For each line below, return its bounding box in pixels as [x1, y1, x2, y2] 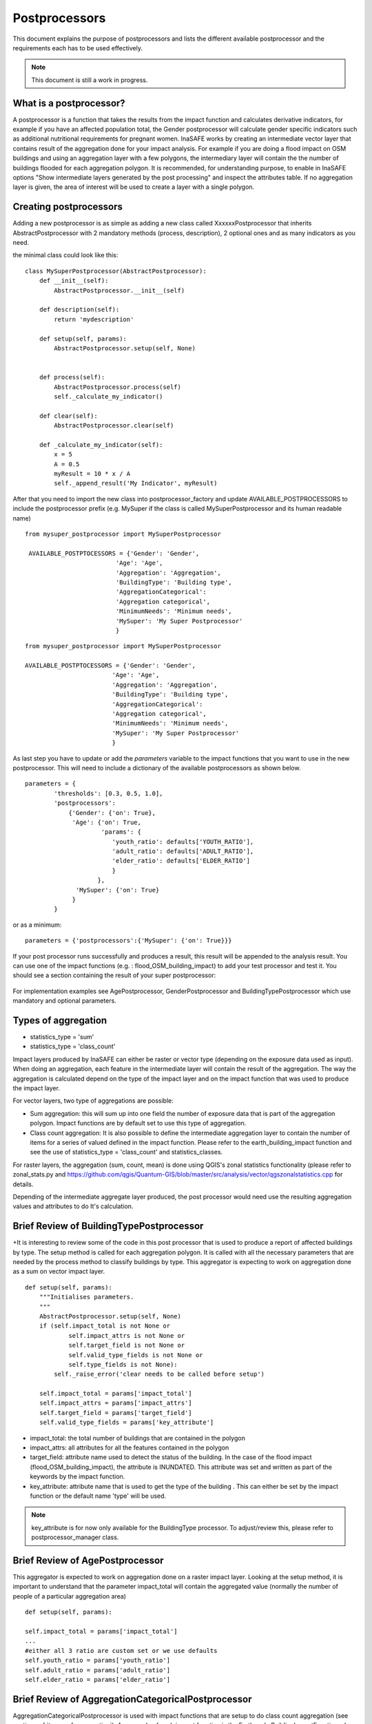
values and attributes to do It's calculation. [12, 1202, 134, 1210]
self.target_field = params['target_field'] [39, 1409, 192, 1416]
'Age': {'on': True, [72, 818, 141, 826]
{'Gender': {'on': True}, [68, 809, 156, 816]
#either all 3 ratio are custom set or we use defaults [25, 1647, 218, 1654]
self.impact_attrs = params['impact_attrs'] [39, 1399, 192, 1407]
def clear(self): [39, 412, 98, 420]
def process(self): [39, 373, 105, 381]
